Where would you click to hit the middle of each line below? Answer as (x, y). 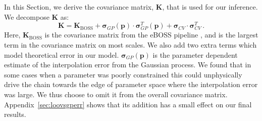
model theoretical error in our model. (62, 54)
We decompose (27, 16)
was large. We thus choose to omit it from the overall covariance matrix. (116, 94)
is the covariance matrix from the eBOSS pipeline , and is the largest (151, 35)
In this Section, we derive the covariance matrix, (79, 7)
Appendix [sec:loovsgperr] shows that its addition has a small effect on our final (128, 104)
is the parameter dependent (195, 54)
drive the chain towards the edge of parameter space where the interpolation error (131, 84)
